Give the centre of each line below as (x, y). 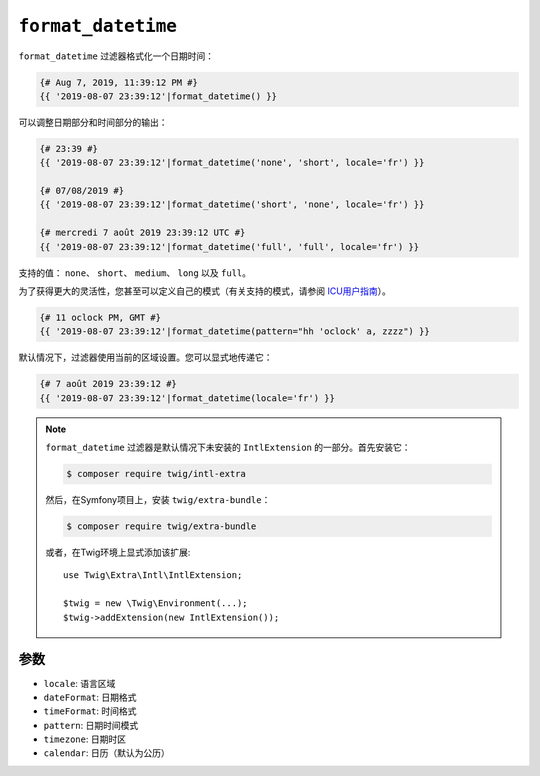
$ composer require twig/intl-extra (156, 474)
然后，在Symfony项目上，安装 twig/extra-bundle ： (158, 500)
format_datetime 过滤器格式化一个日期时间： (116, 56)
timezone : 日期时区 (85, 739)
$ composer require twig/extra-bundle (161, 526)
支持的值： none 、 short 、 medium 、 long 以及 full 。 (135, 272)
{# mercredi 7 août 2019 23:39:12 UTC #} (142, 233)
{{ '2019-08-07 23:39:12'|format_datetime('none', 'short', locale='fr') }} (232, 163)
